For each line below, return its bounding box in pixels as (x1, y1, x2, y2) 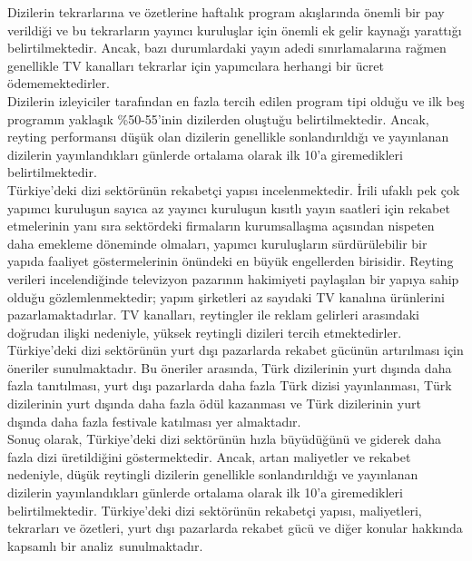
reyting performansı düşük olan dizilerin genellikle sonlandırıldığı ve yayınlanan (7, 127, 449, 146)
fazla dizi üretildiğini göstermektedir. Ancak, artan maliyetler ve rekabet (7, 447, 411, 466)
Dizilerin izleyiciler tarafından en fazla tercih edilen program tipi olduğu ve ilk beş (7, 91, 465, 110)
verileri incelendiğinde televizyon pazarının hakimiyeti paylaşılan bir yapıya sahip (7, 269, 459, 288)
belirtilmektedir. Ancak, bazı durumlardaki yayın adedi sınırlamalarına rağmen (7, 38, 447, 57)
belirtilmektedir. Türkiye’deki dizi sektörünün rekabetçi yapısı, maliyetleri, (7, 500, 422, 519)
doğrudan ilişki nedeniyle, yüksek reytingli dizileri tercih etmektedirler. (7, 322, 402, 341)
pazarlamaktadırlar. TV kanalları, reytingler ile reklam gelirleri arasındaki (7, 305, 419, 324)
